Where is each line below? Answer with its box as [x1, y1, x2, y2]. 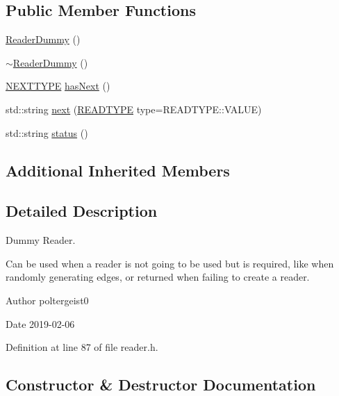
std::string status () [6, 125, 88, 140]
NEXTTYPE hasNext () [6, 79, 110, 93]
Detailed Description [6, 200, 158, 222]
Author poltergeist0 [6, 292, 89, 307]
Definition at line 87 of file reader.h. [6, 340, 158, 354]
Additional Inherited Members [6, 159, 230, 181]
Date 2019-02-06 [6, 316, 75, 331]
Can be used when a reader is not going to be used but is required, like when [6, 256, 334, 270]
